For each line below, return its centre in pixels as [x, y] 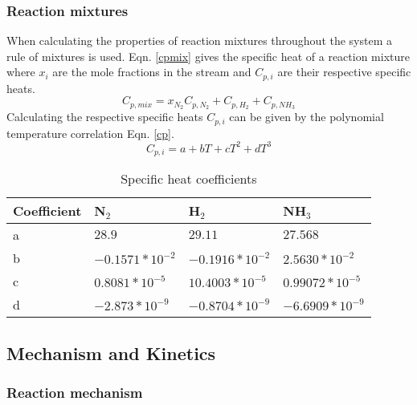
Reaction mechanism [75, 393]
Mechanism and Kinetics [111, 352]
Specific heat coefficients [189, 179]
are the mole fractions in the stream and [152, 72]
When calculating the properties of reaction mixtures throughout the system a [200, 40]
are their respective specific [344, 72]
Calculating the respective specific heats [105, 117]
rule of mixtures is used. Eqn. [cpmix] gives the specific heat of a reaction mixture [208, 56]
